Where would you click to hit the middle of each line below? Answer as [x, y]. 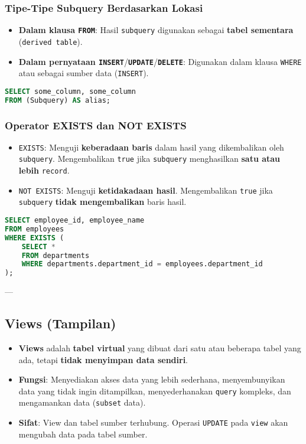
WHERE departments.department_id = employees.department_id [142, 264]
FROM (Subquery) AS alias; [58, 100]
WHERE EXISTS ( [35, 238]
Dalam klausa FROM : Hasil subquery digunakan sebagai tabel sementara [156, 30]
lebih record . [44, 170]
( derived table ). [51, 41]
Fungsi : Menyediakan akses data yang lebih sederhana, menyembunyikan [152, 379]
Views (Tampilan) [61, 323]
